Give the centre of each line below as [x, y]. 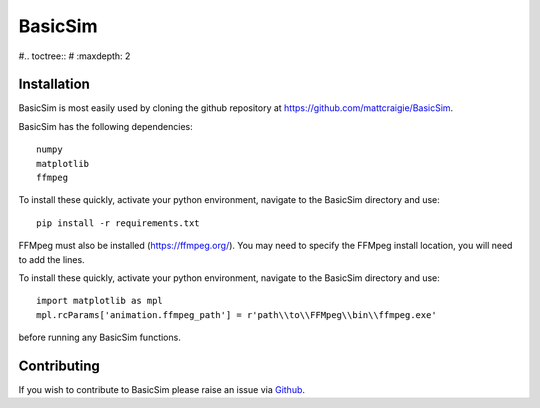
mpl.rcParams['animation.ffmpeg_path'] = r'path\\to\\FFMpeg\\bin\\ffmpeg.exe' [236, 314]
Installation [54, 84]
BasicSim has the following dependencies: [106, 126]
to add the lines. [51, 259]
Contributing [59, 365]
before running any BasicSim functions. [100, 337]
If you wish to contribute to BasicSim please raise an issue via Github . [161, 390]
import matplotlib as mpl [100, 301]
